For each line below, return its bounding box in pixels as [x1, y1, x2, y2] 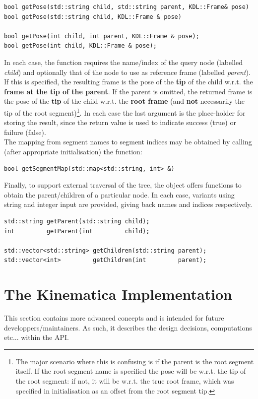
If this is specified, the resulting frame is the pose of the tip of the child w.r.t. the [4, 76, 253, 87]
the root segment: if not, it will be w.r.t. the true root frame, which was [15, 376, 234, 386]
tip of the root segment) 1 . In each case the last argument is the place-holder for [4, 106, 246, 118]
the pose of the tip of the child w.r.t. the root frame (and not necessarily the [4, 96, 245, 106]
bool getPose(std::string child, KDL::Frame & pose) [4, 13, 182, 20]
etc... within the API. [4, 332, 69, 342]
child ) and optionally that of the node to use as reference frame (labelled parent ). [4, 66, 251, 77]
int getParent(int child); [4, 227, 150, 235]
